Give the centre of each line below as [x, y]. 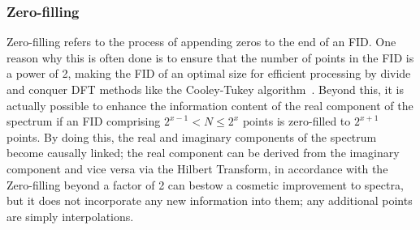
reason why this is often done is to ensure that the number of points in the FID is [210, 57]
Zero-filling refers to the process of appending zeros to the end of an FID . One [201, 42]
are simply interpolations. [70, 216]
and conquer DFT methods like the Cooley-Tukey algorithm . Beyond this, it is [205, 89]
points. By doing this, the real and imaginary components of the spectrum [192, 136]
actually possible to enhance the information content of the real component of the [210, 105]
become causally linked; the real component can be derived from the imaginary [203, 153]
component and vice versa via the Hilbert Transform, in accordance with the [197, 168]
